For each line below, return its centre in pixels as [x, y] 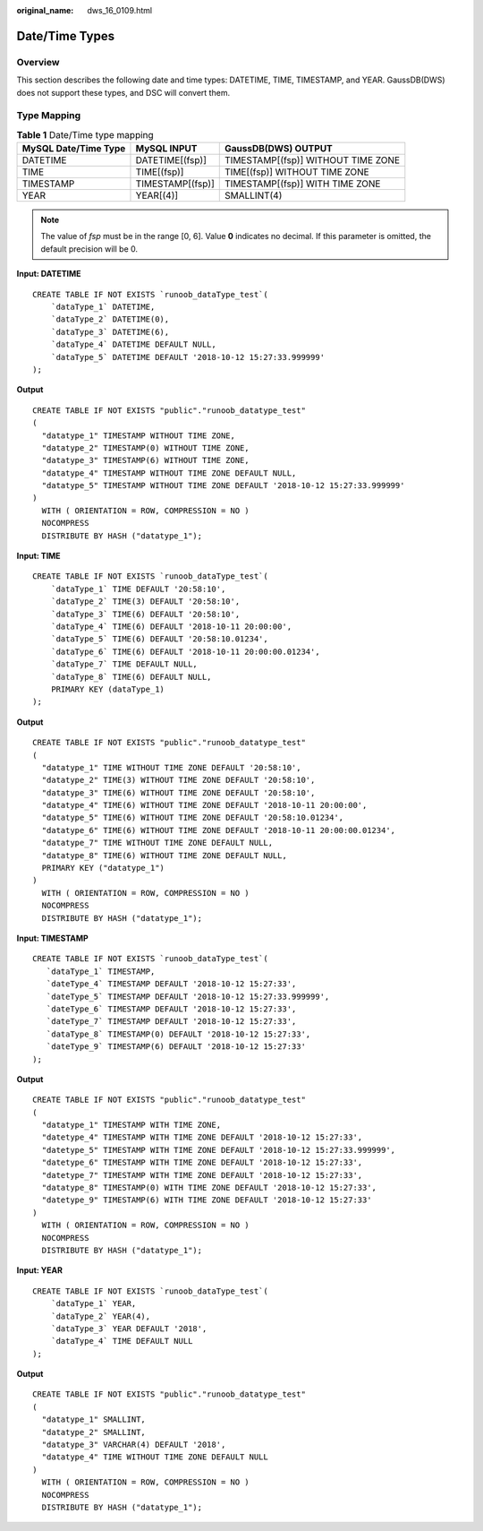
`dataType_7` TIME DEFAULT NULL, [124, 664]
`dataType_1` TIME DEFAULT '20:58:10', [138, 589]
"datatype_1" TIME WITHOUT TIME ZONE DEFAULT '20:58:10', [171, 767]
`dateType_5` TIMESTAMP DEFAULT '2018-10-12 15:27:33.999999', [188, 996]
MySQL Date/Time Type [74, 149]
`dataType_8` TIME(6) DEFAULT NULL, [131, 677]
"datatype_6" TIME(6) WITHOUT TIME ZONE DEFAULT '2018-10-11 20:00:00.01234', [219, 830]
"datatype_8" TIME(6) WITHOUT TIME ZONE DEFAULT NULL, [165, 855]
